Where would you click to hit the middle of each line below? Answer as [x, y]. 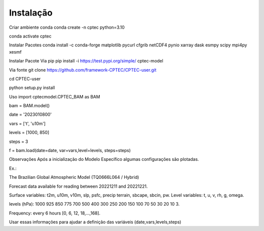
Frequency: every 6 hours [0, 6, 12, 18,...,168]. [55, 213]
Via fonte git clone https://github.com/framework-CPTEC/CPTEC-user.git [83, 70]
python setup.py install [32, 88]
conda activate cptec [30, 36]
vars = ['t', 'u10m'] [27, 123]
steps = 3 [19, 141]
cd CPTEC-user [25, 78]
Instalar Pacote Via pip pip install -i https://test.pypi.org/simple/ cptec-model [86, 61]
